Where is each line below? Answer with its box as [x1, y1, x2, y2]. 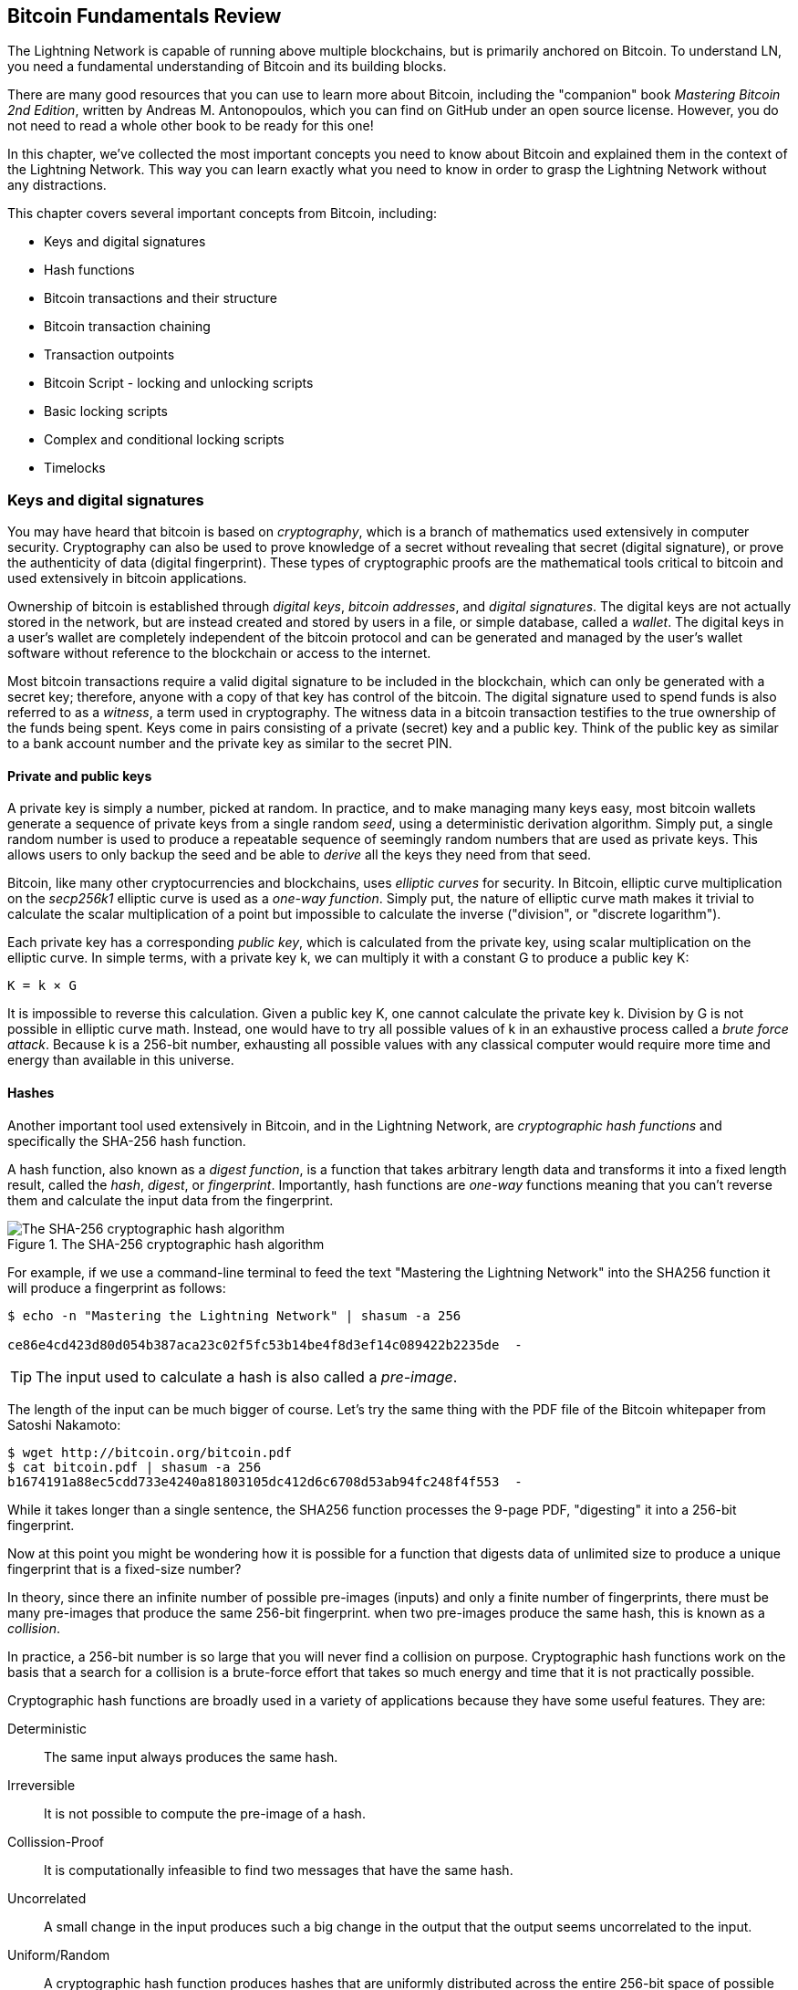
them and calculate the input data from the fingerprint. [7, 1192, 334, 1208]
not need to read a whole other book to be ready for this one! [7, 118, 374, 134]
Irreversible [7, 1776, 76, 1793]
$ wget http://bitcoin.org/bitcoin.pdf [7, 1444, 292, 1460]
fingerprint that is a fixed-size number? [7, 1560, 242, 1577]
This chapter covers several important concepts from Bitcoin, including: [7, 205, 438, 222]
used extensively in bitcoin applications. [7, 570, 247, 587]
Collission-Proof [7, 1833, 105, 1849]
